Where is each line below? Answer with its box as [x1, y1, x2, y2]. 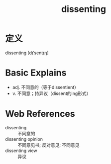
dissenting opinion [5, 136, 43, 142]
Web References [5, 108, 76, 120]
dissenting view [5, 148, 37, 154]
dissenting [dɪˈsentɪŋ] [5, 50, 49, 56]
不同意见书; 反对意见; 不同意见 [17, 142, 80, 148]
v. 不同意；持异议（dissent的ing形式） [12, 90, 91, 96]
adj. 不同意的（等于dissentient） [12, 84, 79, 90]
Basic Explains [5, 67, 67, 79]
